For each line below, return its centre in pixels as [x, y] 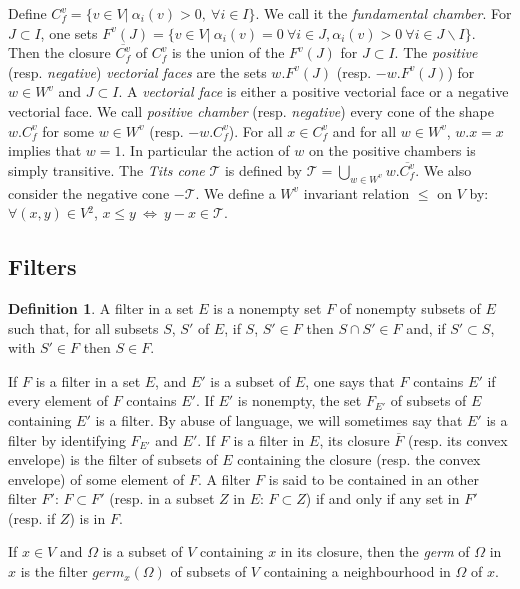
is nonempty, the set [299, 400]
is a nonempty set [267, 307]
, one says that [350, 380]
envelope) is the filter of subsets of [113, 459]
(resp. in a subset [162, 498]
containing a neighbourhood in [357, 571]
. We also [443, 169]
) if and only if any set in [382, 498]
